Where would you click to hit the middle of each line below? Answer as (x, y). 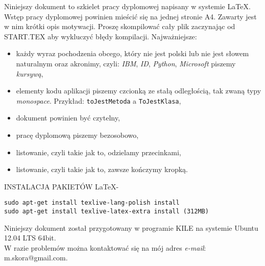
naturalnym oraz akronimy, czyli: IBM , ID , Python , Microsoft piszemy (126, 63)
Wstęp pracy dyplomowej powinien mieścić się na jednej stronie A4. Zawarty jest (130, 16)
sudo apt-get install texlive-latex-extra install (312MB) (106, 212)
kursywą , (30, 73)
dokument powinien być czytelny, (68, 118)
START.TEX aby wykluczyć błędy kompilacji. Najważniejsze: (101, 36)
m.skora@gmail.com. (36, 258)
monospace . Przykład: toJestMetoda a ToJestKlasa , (99, 100)
